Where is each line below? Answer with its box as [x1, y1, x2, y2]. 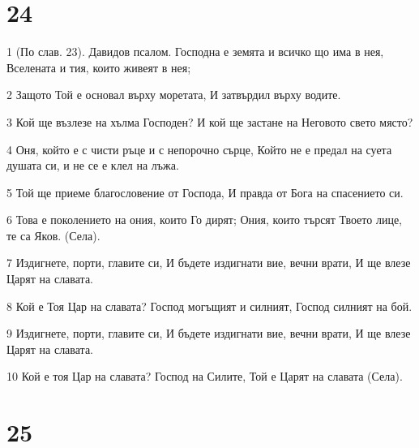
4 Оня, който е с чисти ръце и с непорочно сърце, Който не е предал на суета [6, 140, 392, 157]
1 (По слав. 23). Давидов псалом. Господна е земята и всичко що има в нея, [6, 43, 384, 60]
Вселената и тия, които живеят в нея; [6, 58, 191, 75]
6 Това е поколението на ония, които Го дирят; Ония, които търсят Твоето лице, [6, 211, 402, 228]
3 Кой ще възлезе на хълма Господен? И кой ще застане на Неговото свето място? [6, 113, 413, 130]
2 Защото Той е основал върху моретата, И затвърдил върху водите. [6, 86, 341, 103]
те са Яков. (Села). [6, 226, 100, 243]
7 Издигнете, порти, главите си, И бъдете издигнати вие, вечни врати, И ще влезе [6, 254, 411, 271]
